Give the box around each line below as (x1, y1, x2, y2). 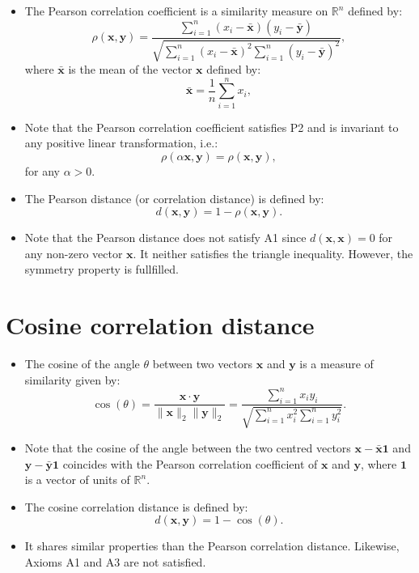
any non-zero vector (24, 244, 123, 261)
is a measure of (299, 355, 374, 372)
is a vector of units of (24, 471, 130, 488)
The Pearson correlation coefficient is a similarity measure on (24, 2, 328, 19)
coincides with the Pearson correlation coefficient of (62, 455, 318, 472)
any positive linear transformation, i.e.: (24, 134, 218, 151)
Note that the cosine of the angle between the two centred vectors (24, 439, 351, 456)
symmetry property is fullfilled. (24, 261, 179, 278)
